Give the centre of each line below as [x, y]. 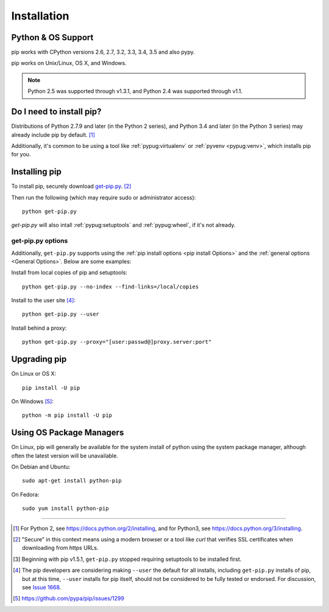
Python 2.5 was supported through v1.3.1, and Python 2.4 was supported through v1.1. [135, 91]
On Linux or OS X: [34, 374]
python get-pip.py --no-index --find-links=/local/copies [111, 287]
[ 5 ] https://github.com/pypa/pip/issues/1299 [69, 599]
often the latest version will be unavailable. [65, 456]
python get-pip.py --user [61, 314]
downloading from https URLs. [60, 548]
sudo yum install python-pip [65, 509]
